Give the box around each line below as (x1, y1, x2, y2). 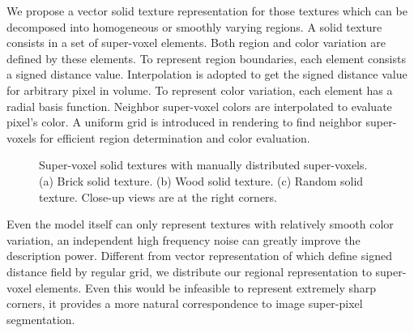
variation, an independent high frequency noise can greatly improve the (6, 231, 361, 248)
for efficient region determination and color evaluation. (40, 129, 310, 146)
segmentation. (6, 310, 75, 327)
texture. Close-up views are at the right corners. (39, 188, 278, 205)
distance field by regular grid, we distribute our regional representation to (6, 263, 372, 280)
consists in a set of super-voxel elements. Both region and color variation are (6, 34, 386, 51)
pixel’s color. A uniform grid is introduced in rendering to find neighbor (6, 113, 362, 130)
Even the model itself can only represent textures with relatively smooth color (6, 216, 394, 233)
